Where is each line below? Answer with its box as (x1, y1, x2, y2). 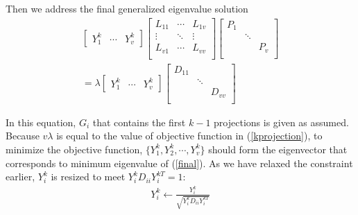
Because (6, 128, 40, 143)
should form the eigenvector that (208, 141, 348, 156)
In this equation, (6, 114, 76, 129)
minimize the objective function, (6, 141, 143, 156)
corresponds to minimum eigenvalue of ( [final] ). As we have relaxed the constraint (6, 155, 353, 170)
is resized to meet (51, 169, 126, 184)
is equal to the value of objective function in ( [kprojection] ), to (56, 128, 323, 143)
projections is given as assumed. (214, 114, 349, 129)
